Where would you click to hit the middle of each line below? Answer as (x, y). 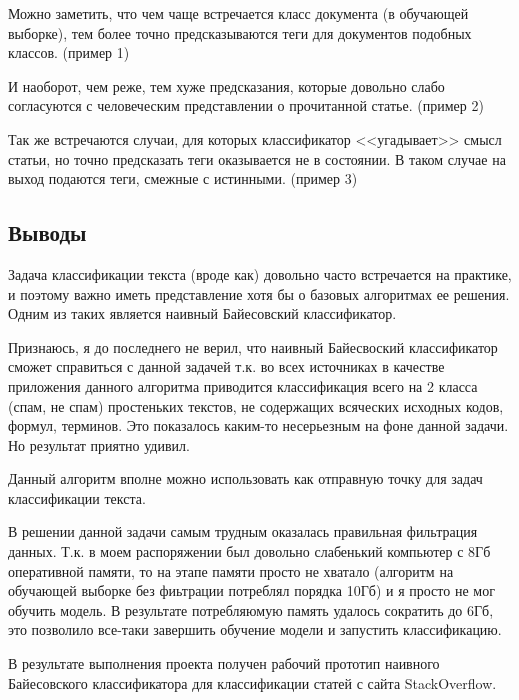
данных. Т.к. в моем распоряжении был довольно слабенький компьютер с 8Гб (249, 551)
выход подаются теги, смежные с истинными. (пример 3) (183, 178)
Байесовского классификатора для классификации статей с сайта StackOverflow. (252, 682)
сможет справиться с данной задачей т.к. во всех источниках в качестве (226, 366)
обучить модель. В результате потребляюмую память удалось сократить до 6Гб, (251, 609)
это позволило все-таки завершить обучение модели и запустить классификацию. (255, 629)
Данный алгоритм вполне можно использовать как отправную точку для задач (245, 478)
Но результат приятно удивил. (99, 444)
